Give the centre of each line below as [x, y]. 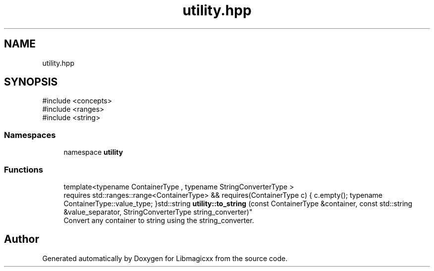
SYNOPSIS [31, 82]
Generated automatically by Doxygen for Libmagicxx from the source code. [165, 258]
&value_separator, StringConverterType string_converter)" [158, 212]
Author [22, 239]
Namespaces [30, 135]
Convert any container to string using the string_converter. [159, 220]
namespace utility [93, 152]
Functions [24, 169]
